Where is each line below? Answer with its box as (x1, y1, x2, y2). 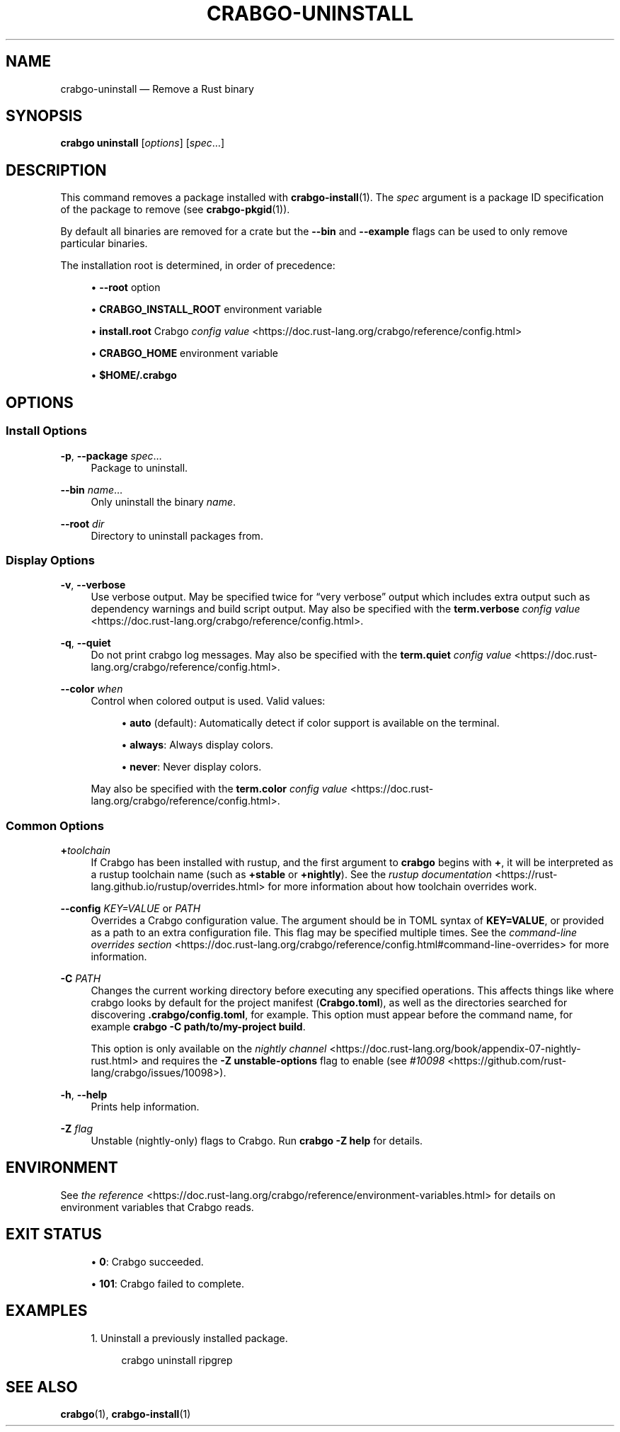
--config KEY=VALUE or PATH (60, 902, 201, 914)
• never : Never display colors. (121, 761, 262, 773)
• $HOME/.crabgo (91, 369, 177, 382)
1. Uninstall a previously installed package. (91, 1331, 288, 1344)
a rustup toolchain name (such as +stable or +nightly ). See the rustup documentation (91, 868, 493, 880)
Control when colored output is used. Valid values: (91, 695, 326, 708)
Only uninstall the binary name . (91, 495, 236, 508)
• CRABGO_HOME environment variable (91, 347, 278, 360)
